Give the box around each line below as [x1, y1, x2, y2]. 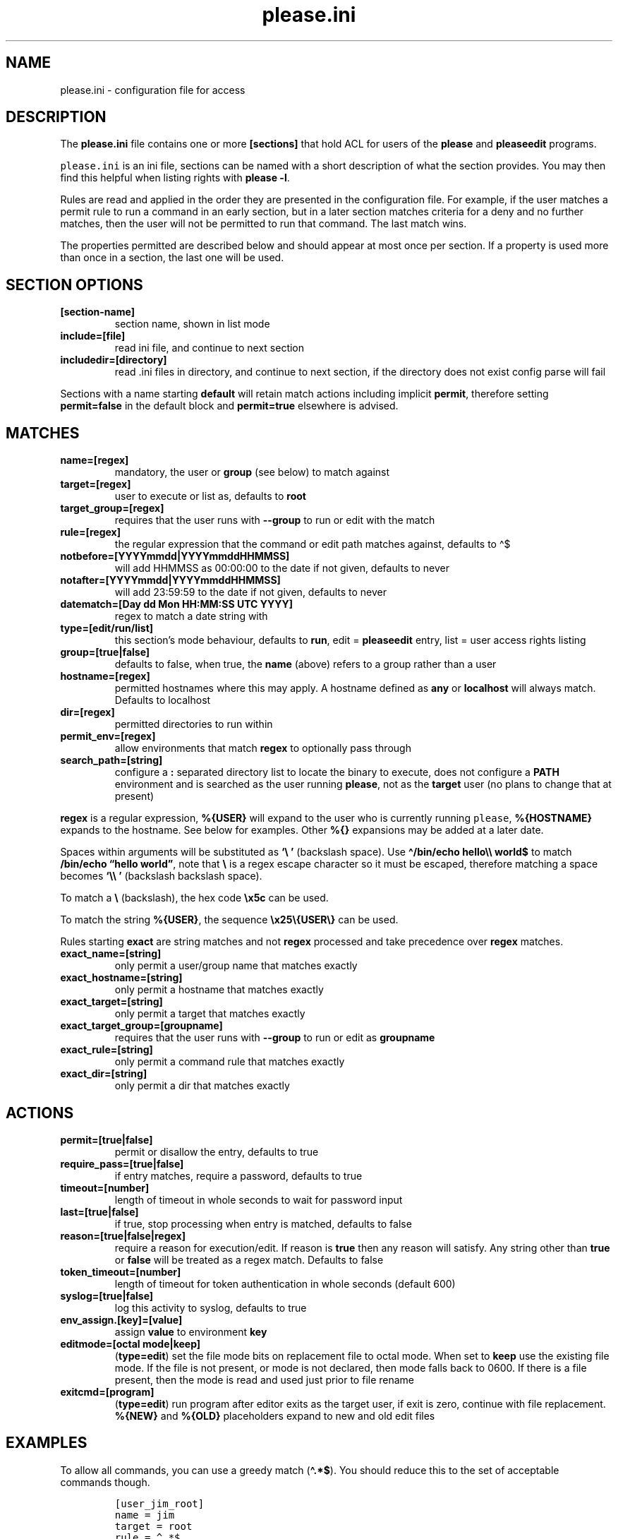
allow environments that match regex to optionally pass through [114, 742, 411, 755]
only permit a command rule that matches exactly [114, 1055, 345, 1068]
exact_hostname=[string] [60, 971, 183, 984]
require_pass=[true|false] [60, 1157, 184, 1170]
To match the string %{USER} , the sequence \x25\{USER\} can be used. [60, 914, 399, 926]
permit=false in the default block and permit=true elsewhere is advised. [60, 400, 399, 412]
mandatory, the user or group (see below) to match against [114, 466, 390, 479]
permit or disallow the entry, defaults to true [114, 1145, 319, 1158]
